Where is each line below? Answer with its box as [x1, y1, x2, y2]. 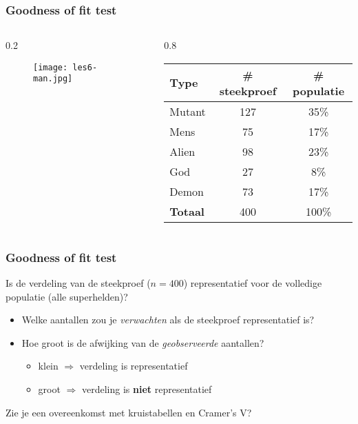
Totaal [169, 203, 204, 219]
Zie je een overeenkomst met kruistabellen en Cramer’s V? [6, 405, 252, 419]
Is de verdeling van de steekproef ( [6, 276, 151, 290]
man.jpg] [33, 74, 73, 84]
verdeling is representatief [79, 359, 188, 373]
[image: [33, 62, 68, 72]
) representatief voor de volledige [183, 276, 322, 290]
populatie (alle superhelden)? [6, 289, 128, 303]
